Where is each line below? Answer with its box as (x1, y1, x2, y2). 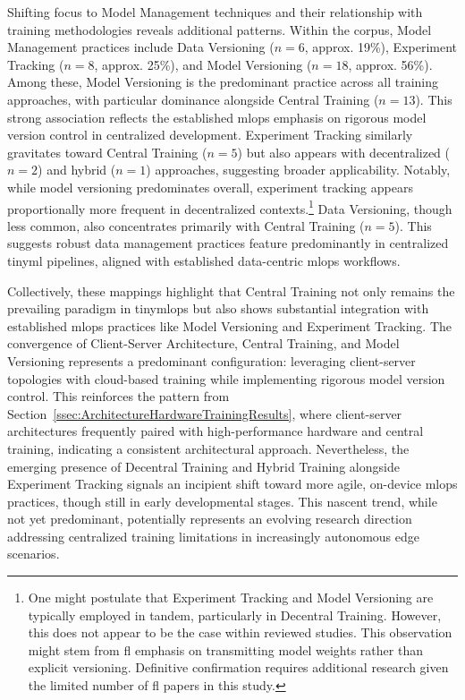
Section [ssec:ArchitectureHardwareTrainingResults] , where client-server (7, 404, 402, 423)
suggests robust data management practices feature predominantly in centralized (7, 234, 449, 252)
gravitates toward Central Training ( (7, 142, 207, 161)
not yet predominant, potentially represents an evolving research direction (7, 509, 412, 528)
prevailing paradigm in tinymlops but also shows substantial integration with (7, 299, 429, 318)
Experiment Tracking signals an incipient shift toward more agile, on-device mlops (7, 474, 458, 493)
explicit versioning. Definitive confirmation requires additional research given (28, 658, 449, 677)
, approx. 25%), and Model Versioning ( (94, 55, 312, 73)
